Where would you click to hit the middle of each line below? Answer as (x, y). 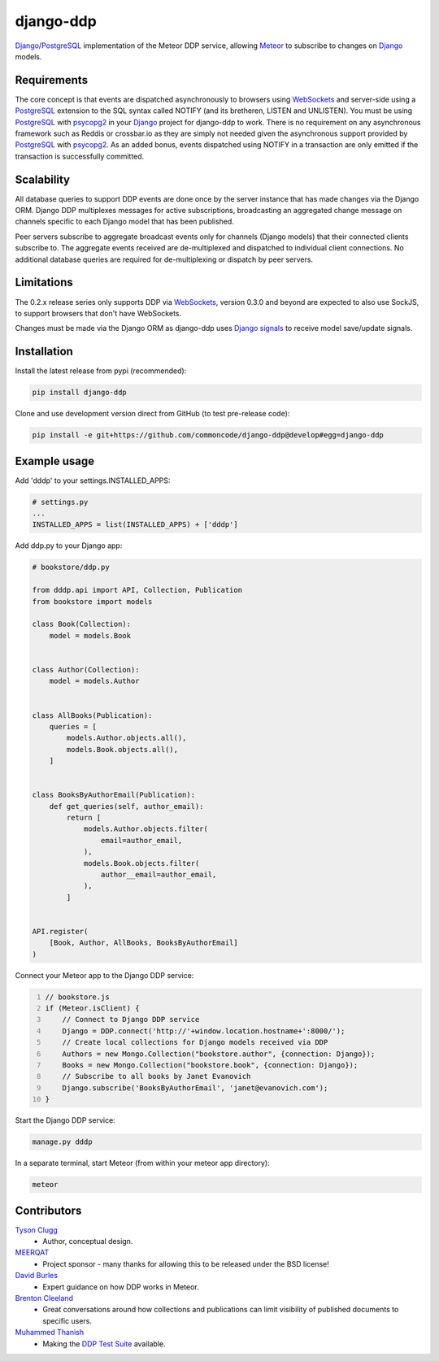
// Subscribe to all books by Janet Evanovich (156, 1076)
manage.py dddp (62, 1142)
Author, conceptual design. (88, 1241)
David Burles (37, 1276)
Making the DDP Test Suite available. (104, 1344)
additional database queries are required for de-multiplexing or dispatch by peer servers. (164, 259)
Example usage (55, 461)
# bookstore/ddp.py (71, 567)
